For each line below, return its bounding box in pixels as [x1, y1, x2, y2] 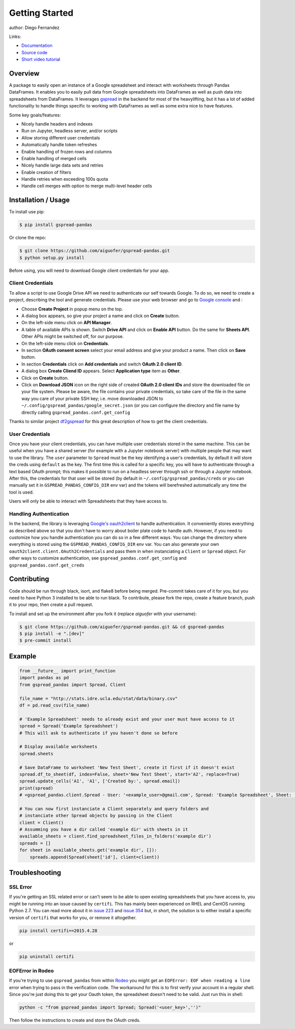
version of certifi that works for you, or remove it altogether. [9, 914, 137, 921]
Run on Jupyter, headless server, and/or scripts [21, 128, 118, 134]
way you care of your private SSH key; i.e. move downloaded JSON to [21, 396, 163, 401]
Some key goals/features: [9, 112, 61, 118]
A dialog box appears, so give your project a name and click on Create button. [21, 313, 180, 319]
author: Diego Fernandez [9, 25, 60, 31]
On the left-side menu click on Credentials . [21, 340, 109, 346]
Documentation [21, 42, 53, 49]
